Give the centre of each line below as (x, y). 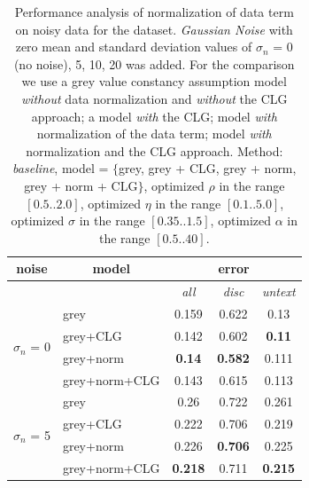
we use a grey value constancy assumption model (154, 81)
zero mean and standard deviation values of (134, 47)
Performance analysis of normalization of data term (154, 12)
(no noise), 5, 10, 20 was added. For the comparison (154, 63)
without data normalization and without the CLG (154, 98)
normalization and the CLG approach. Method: (154, 150)
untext (278, 291)
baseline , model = (61, 168)
